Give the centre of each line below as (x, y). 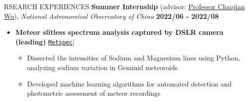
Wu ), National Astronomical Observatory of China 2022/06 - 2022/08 (111, 16)
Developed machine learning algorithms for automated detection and (129, 83)
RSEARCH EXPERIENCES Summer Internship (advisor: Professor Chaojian (124, 6)
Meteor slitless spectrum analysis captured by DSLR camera (119, 32)
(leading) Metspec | (45, 41)
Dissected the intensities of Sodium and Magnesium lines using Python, (133, 58)
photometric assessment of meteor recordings (94, 93)
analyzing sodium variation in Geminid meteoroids (102, 67)
